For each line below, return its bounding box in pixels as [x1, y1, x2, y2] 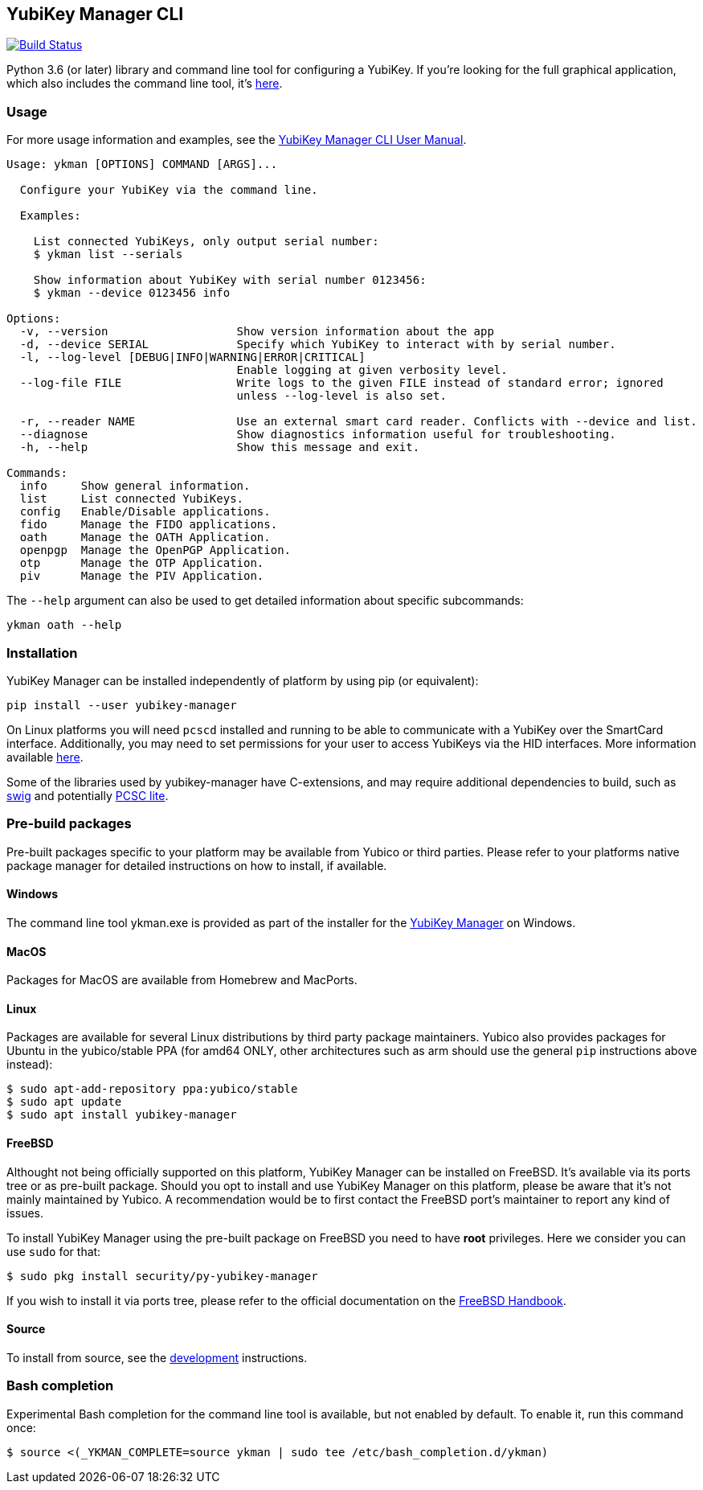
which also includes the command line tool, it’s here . [6, 76, 283, 91]
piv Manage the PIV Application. [19, 569, 264, 583]
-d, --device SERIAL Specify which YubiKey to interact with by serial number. [19, 338, 616, 351]
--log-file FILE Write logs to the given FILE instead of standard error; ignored [19, 376, 664, 390]
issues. [6, 1205, 44, 1220]
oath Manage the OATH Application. [19, 531, 271, 544]
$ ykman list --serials [33, 248, 183, 261]
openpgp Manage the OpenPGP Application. [19, 544, 292, 557]
